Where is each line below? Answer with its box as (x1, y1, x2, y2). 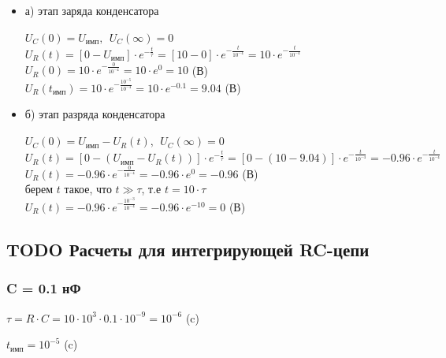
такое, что (64, 181, 112, 197)
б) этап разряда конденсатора (24, 106, 165, 122)
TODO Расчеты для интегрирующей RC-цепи (6, 237, 370, 261)
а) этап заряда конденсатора (24, 2, 159, 18)
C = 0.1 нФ (6, 278, 81, 298)
